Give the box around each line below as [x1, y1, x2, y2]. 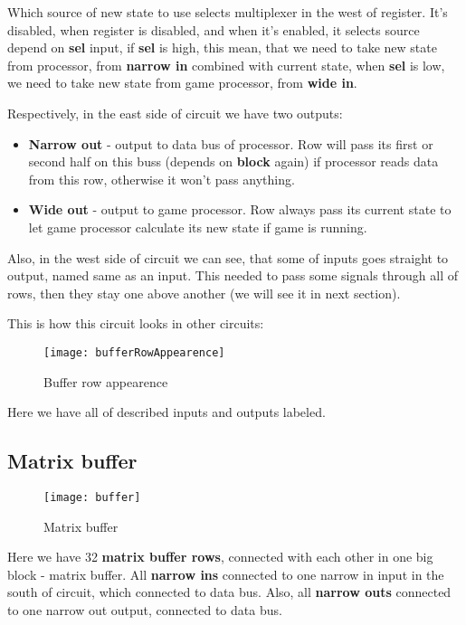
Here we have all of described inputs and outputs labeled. [7, 402, 326, 421]
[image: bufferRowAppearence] [43, 346, 225, 359]
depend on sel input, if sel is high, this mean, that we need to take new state [7, 38, 437, 57]
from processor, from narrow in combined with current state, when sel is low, [7, 55, 445, 74]
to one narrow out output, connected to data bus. [7, 600, 282, 619]
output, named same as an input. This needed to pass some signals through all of [7, 266, 459, 285]
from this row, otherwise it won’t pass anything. [28, 169, 295, 188]
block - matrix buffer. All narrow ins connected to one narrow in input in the [7, 564, 444, 583]
